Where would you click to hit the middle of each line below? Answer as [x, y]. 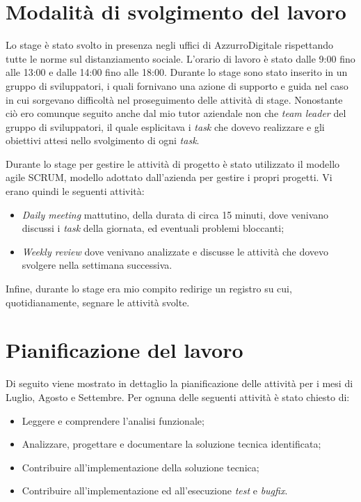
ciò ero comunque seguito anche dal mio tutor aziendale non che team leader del [176, 113]
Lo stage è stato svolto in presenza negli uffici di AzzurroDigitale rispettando [170, 45]
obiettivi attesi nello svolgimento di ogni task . [103, 140]
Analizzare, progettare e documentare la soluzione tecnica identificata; [171, 444]
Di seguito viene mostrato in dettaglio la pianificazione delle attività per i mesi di [179, 383]
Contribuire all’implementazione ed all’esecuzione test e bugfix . [155, 491]
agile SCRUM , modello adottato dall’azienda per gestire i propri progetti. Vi [169, 177]
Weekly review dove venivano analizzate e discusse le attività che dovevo [175, 251]
